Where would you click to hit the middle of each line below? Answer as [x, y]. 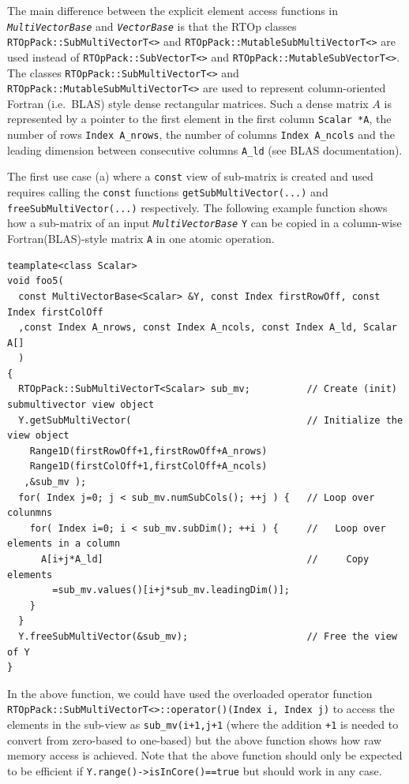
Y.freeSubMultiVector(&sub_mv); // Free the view [208, 636]
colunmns [30, 513]
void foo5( [36, 281]
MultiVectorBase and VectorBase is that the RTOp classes [152, 26]
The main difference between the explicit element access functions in [173, 10]
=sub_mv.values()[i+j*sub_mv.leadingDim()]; [171, 590]
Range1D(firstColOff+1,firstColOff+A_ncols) [148, 467]
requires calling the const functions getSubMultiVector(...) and [168, 192]
